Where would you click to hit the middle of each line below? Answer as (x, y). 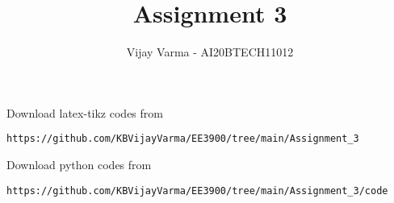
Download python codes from (79, 164)
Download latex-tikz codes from (85, 112)
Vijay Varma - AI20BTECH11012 (210, 52)
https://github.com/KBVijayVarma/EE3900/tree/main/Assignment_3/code (197, 191)
